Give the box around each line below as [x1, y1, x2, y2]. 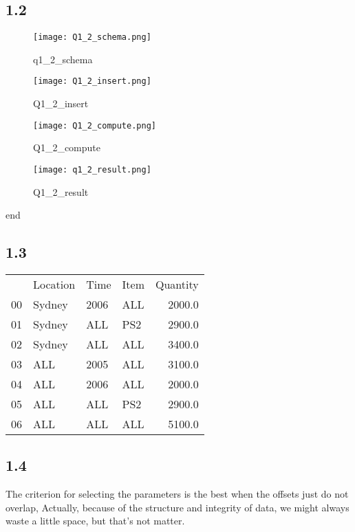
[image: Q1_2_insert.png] [33, 76, 151, 87]
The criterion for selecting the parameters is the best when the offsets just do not [6, 487, 349, 501]
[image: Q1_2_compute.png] [33, 120, 156, 131]
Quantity [155, 276, 199, 292]
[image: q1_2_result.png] [33, 164, 151, 175]
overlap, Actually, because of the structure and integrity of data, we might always [6, 500, 349, 514]
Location [33, 276, 76, 292]
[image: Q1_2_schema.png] [33, 32, 151, 43]
